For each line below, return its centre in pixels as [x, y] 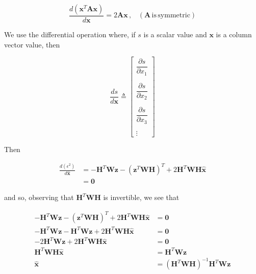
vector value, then [32, 44]
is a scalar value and [175, 34]
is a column [234, 34]
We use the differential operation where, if [70, 34]
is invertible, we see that [141, 197]
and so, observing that [39, 197]
